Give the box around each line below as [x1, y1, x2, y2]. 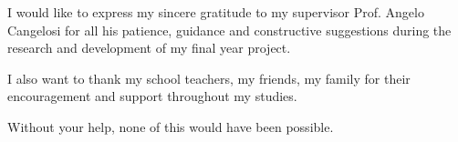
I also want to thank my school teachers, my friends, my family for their [7, 68, 411, 87]
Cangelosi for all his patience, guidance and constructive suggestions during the [7, 20, 452, 39]
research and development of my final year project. [7, 38, 291, 57]
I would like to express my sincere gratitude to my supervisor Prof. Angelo [7, 3, 424, 21]
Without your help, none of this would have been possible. [7, 117, 334, 136]
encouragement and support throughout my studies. [7, 86, 297, 106]
